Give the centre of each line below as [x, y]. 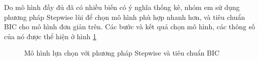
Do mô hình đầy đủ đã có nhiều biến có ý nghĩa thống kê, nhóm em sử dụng [122, 7]
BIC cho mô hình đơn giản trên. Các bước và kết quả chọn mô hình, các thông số [130, 27]
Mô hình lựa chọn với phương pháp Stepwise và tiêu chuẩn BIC [122, 53]
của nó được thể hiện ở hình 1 [50, 36]
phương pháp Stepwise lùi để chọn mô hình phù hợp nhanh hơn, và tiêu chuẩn [125, 17]
